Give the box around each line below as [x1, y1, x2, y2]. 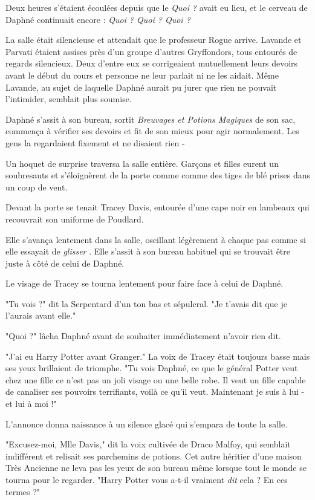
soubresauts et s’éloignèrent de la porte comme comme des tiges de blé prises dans [5, 169, 310, 181]
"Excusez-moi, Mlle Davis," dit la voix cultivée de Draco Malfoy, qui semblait [5, 438, 291, 450]
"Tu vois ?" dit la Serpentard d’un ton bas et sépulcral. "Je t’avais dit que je [5, 297, 287, 310]
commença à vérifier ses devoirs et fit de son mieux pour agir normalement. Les [5, 125, 299, 137]
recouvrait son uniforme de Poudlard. [5, 212, 144, 225]
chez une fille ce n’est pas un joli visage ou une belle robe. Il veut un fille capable [5, 373, 306, 386]
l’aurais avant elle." [5, 309, 76, 322]
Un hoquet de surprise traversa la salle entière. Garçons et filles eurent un [5, 157, 279, 169]
